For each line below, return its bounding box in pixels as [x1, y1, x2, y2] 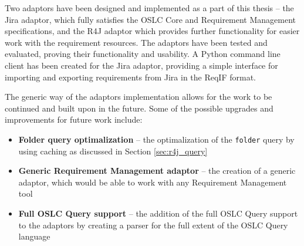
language [18, 230, 50, 242]
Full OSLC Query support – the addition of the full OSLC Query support [18, 207, 298, 219]
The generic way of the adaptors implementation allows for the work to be [5, 90, 272, 103]
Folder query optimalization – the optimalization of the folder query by [18, 133, 295, 145]
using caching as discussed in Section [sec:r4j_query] [18, 144, 208, 157]
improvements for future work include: [5, 113, 143, 126]
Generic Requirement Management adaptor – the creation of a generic [18, 164, 296, 177]
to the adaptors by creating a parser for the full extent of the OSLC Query [18, 218, 288, 231]
